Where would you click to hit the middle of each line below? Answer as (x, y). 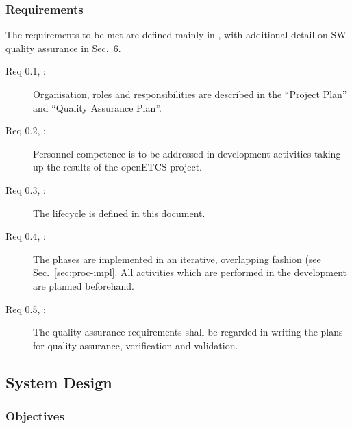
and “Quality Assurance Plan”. (97, 107)
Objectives (35, 416)
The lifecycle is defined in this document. (119, 213)
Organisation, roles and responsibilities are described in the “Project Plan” (190, 94)
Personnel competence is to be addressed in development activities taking (187, 153)
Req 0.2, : (26, 130)
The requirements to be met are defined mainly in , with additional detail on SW (176, 35)
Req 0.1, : (26, 71)
